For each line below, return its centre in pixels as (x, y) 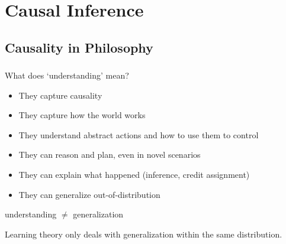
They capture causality (60, 95)
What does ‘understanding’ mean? (67, 75)
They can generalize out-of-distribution (89, 194)
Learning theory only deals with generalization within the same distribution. (144, 234)
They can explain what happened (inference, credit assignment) (134, 175)
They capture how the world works (82, 115)
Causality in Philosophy (79, 47)
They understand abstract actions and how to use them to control (139, 134)
